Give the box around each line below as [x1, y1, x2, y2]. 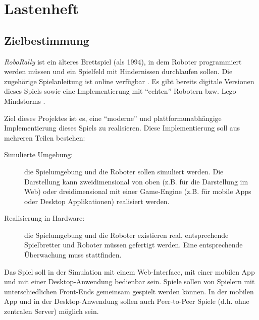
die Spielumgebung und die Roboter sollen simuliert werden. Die [24, 166, 224, 176]
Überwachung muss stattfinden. [24, 249, 122, 260]
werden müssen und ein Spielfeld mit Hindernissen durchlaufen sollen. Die [4, 66, 233, 77]
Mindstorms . [4, 95, 45, 106]
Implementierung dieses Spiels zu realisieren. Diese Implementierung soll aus [4, 122, 240, 133]
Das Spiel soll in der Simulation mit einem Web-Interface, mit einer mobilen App [4, 266, 255, 277]
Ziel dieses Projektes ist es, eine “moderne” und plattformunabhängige [4, 112, 222, 123]
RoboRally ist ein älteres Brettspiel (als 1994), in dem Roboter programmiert [4, 56, 242, 67]
